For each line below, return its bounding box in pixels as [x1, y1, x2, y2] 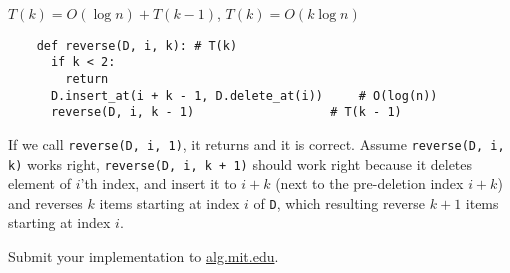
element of [8, 173, 71, 194]
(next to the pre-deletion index [275, 173, 464, 194]
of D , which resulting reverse [253, 192, 426, 213]
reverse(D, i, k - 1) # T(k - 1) [50, 105, 402, 120]
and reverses [8, 192, 83, 213]
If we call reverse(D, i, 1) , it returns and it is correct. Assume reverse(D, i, [8, 133, 505, 154]
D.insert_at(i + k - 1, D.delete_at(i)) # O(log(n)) [50, 88, 438, 103]
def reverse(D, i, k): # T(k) [36, 38, 238, 53]
